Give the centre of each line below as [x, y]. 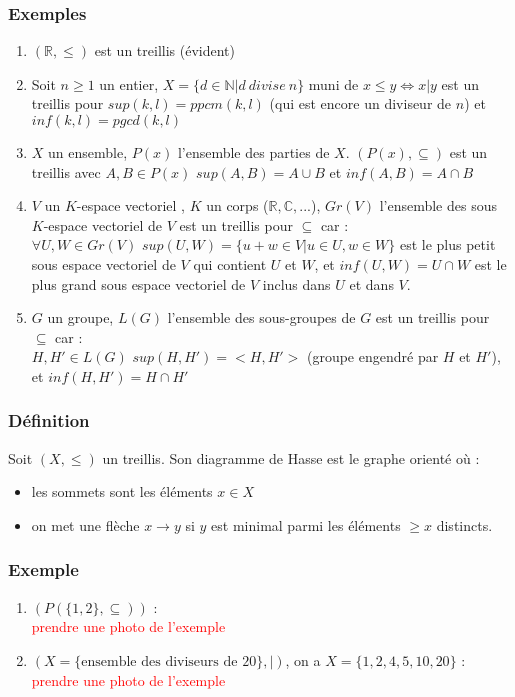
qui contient [230, 263]
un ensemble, [88, 152]
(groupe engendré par [372, 356]
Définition [49, 420]
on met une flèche [85, 524]
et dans [371, 283]
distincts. [464, 524]
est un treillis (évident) [164, 50]
